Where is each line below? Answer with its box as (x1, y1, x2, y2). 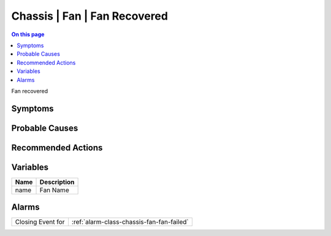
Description (39, 178, 75, 186)
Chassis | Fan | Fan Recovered (11, 9, 169, 23)
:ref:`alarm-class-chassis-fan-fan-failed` (71, 218, 189, 226)
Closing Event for (15, 218, 65, 226)
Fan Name (39, 186, 70, 194)
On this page (11, 31, 45, 38)
